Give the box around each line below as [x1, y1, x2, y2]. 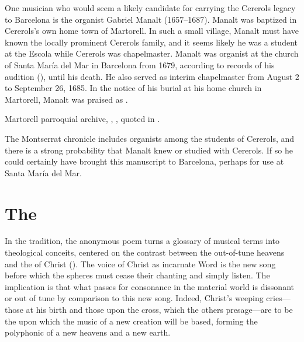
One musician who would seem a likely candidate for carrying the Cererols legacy [5, 2, 296, 13]
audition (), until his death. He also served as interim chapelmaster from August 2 [5, 70, 299, 82]
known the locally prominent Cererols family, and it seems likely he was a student [5, 36, 298, 48]
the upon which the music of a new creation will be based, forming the [5, 315, 258, 327]
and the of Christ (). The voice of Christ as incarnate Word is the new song [5, 257, 276, 270]
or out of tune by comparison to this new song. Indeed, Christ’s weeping [5, 292, 264, 304]
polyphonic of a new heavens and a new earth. [5, 326, 171, 338]
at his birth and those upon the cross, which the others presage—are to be [26, 303, 293, 315]
